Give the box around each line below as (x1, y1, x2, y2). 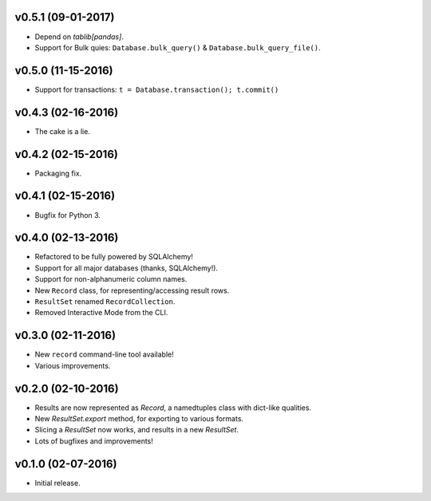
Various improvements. (34, 361, 111, 370)
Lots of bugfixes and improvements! (34, 436, 153, 446)
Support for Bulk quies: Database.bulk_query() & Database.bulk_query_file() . (34, 42, 321, 52)
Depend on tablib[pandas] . (34, 32, 124, 41)
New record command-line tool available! (34, 349, 175, 359)
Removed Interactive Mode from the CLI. (34, 308, 168, 318)
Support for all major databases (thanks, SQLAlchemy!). (34, 263, 219, 273)
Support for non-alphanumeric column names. (34, 274, 188, 284)
